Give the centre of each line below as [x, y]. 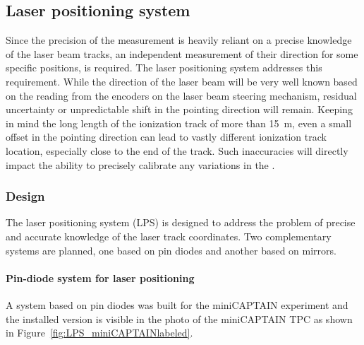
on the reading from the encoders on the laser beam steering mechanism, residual [181, 95]
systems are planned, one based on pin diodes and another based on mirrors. [171, 250]
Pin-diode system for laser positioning [100, 277]
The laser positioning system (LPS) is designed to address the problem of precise [181, 222]
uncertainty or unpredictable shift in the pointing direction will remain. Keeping [179, 109]
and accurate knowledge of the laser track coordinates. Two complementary [169, 236]
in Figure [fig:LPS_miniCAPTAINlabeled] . [99, 333]
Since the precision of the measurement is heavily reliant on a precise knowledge [179, 40]
